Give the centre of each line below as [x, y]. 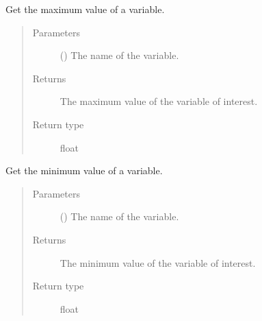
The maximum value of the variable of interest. [159, 101]
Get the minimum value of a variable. [84, 170]
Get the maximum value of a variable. [85, 9]
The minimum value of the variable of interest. [158, 262]
